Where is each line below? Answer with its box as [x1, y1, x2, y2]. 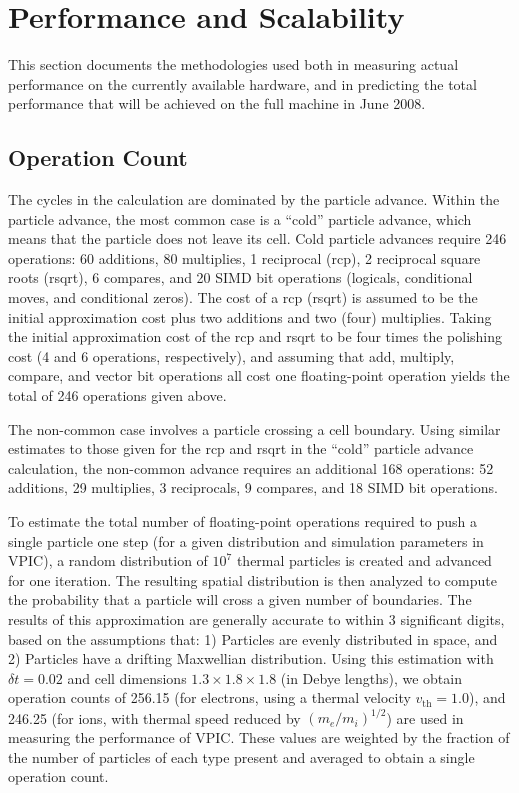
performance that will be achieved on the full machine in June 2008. [8, 93, 426, 114]
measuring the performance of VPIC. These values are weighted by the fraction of [8, 727, 510, 748]
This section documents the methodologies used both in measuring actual [8, 54, 459, 75]
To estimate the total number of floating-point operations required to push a [8, 511, 478, 532]
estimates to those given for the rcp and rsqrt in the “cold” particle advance [8, 438, 474, 459]
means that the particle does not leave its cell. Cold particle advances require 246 [8, 228, 507, 249]
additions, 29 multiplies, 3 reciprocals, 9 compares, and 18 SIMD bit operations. [8, 477, 498, 498]
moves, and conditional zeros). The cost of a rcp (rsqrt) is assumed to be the [8, 287, 478, 308]
